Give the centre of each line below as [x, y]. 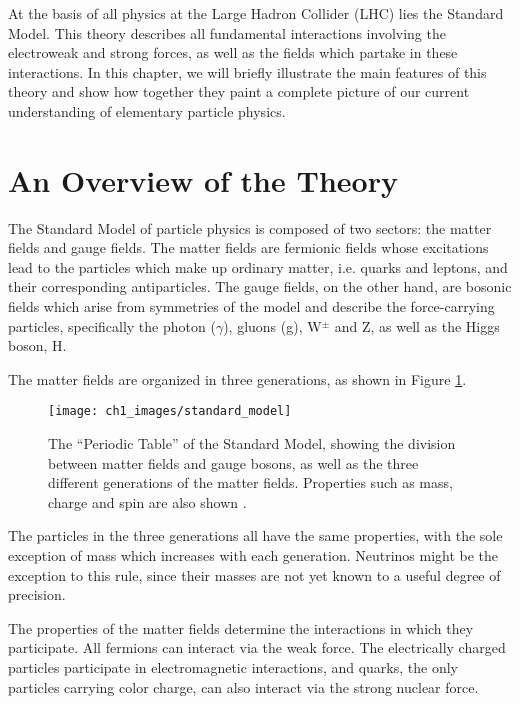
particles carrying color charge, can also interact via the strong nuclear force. [243, 686]
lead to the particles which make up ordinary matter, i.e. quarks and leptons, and [258, 266]
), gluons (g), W [272, 325]
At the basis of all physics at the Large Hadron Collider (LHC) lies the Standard [256, 13]
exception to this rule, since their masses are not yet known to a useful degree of [254, 574]
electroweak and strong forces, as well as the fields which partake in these [233, 52]
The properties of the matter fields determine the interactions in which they [241, 627]
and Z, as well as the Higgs [417, 325]
